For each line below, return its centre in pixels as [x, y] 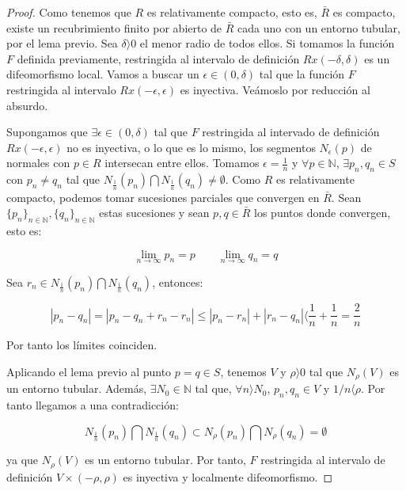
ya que [23, 460]
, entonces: [178, 282]
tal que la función [302, 74]
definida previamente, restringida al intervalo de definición [158, 58]
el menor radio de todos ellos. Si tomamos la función [267, 43]
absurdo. [27, 105]
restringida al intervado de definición [291, 132]
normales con [38, 163]
